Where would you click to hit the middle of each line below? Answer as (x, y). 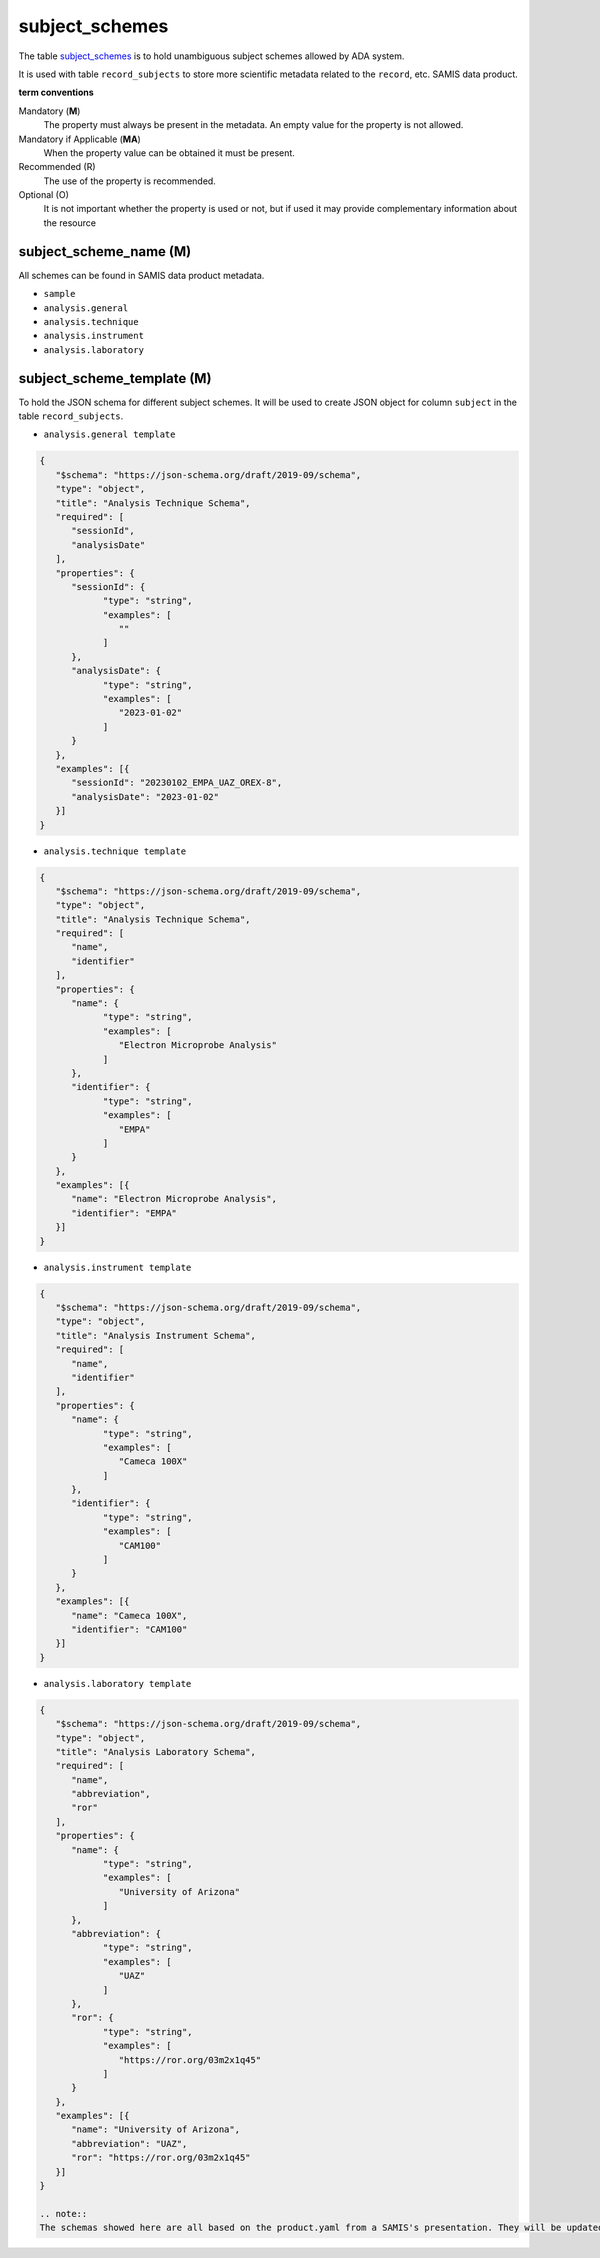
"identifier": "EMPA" (124, 1213)
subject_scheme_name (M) (105, 251)
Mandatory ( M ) (49, 111)
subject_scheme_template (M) (115, 378)
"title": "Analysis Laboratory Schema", (156, 1751)
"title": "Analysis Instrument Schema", (156, 1335)
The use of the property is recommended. (130, 181)
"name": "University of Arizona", (155, 2129)
